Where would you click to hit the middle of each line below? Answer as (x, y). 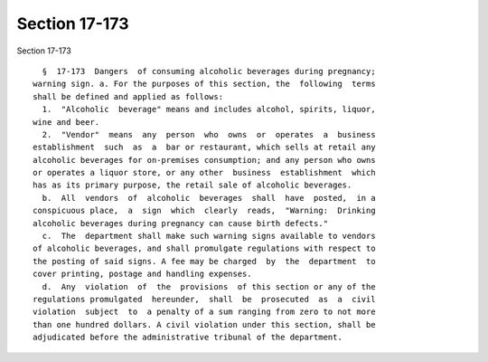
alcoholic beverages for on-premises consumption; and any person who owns (204, 160)
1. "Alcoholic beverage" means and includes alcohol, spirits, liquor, (209, 110)
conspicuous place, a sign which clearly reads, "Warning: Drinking (204, 211)
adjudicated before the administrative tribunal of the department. (188, 338)
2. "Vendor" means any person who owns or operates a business (209, 134)
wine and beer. (66, 122)
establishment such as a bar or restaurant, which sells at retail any (204, 148)
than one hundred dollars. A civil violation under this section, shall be (204, 324)
